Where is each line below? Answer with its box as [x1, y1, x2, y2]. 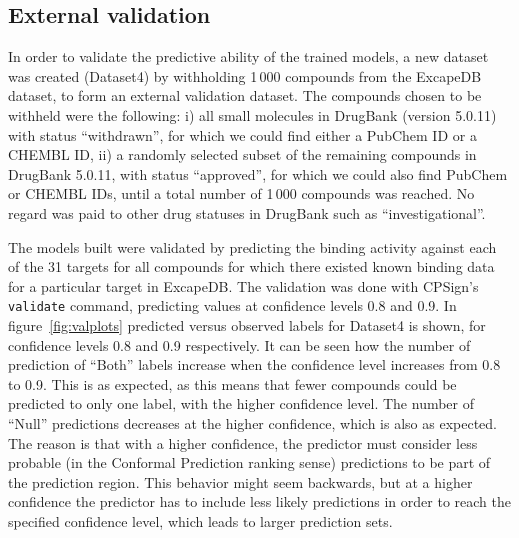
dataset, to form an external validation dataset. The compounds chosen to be [8, 85, 482, 106]
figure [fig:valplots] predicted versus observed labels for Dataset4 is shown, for [8, 314, 486, 335]
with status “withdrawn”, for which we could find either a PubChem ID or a [8, 124, 477, 145]
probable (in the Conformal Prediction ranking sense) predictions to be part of [8, 452, 491, 473]
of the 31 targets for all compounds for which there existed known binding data [8, 256, 495, 277]
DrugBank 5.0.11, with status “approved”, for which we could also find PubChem [8, 163, 508, 184]
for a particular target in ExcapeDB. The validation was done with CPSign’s [8, 275, 479, 296]
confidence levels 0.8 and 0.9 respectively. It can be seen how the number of [8, 334, 471, 355]
